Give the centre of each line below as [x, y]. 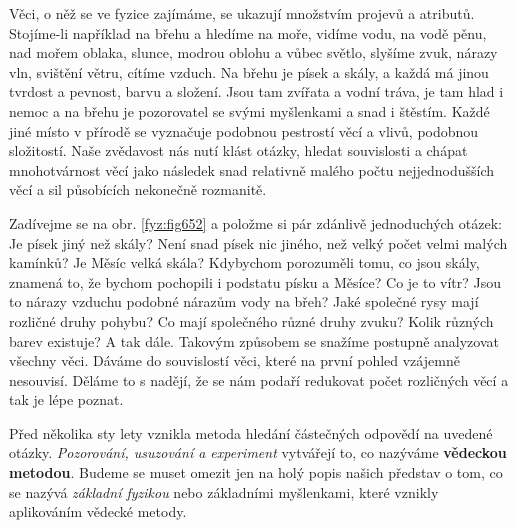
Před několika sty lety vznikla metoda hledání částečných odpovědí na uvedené [251, 432]
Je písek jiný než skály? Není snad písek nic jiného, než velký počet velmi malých [258, 242]
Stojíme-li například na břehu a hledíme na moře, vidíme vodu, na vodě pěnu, [248, 32]
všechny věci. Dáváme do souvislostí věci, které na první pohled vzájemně [234, 360]
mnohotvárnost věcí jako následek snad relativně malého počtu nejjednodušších [252, 169]
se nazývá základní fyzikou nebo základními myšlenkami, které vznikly [224, 491]
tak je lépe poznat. [66, 399]
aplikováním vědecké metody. [98, 511]
